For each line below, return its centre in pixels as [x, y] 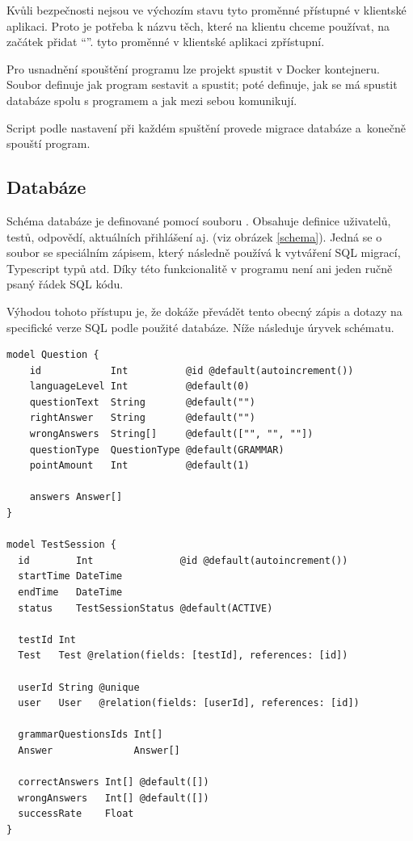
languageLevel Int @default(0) [139, 387]
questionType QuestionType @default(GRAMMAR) [157, 450]
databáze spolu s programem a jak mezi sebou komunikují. [152, 100]
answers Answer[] [76, 497]
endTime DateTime [70, 593]
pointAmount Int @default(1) [139, 466]
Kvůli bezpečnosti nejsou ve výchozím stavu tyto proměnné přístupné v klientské [206, 10]
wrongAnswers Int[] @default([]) [114, 798]
